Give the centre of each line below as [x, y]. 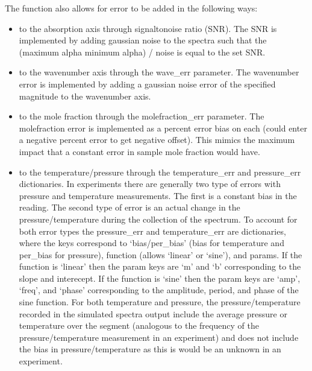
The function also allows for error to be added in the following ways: [131, 8]
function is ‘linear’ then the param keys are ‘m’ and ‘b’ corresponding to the [160, 266]
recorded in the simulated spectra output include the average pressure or [153, 313]
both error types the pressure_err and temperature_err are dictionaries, [152, 231]
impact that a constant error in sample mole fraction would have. [139, 151]
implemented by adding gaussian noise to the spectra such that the [143, 40]
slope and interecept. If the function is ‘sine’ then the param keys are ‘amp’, [160, 278]
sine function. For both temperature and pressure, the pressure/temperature [160, 302]
